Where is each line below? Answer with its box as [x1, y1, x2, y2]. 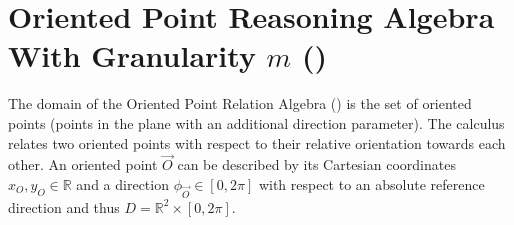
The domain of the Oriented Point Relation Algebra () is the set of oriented [8, 93, 472, 114]
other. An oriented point [8, 154, 158, 175]
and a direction [76, 173, 169, 194]
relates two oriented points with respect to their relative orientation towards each [8, 132, 506, 153]
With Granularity [8, 35, 256, 76]
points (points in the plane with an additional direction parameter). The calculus [8, 112, 505, 133]
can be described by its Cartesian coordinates [177, 154, 456, 175]
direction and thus [8, 196, 120, 217]
